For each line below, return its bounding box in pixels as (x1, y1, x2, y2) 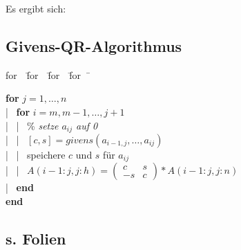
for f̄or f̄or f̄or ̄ (6, 67, 91, 82)
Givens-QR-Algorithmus (6, 35, 182, 56)
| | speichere (6, 148, 66, 162)
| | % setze (6, 118, 59, 132)
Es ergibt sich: (6, 1, 66, 15)
